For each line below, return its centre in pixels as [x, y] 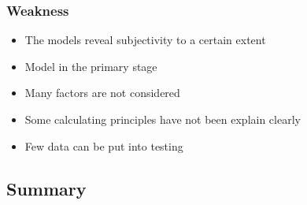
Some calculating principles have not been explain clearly [163, 119]
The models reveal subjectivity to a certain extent [145, 40]
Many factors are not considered [102, 93]
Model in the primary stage [91, 66]
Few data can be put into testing [104, 145]
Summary [46, 188]
